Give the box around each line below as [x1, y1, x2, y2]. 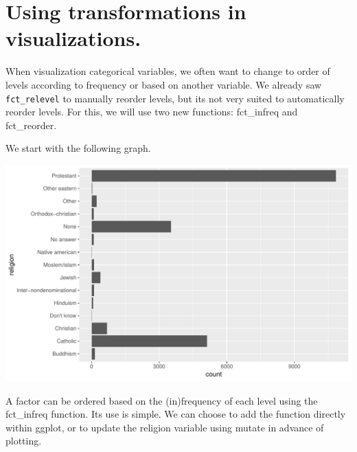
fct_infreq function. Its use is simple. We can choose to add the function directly [5, 407, 346, 421]
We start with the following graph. [5, 141, 151, 155]
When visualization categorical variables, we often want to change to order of [5, 64, 330, 78]
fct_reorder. [5, 117, 57, 132]
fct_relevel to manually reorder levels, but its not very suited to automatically [5, 91, 345, 105]
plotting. [5, 433, 42, 448]
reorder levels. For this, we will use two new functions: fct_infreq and [5, 104, 298, 119]
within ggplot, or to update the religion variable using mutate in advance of [5, 420, 324, 434]
